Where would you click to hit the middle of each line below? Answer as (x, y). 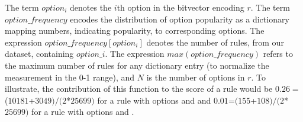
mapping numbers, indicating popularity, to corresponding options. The (135, 30)
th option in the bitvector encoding (180, 7)
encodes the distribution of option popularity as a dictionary (180, 19)
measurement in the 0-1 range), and (70, 77)
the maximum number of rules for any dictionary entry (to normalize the (137, 65)
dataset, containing (39, 54)
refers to (278, 54)
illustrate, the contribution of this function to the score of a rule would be (139, 89)
